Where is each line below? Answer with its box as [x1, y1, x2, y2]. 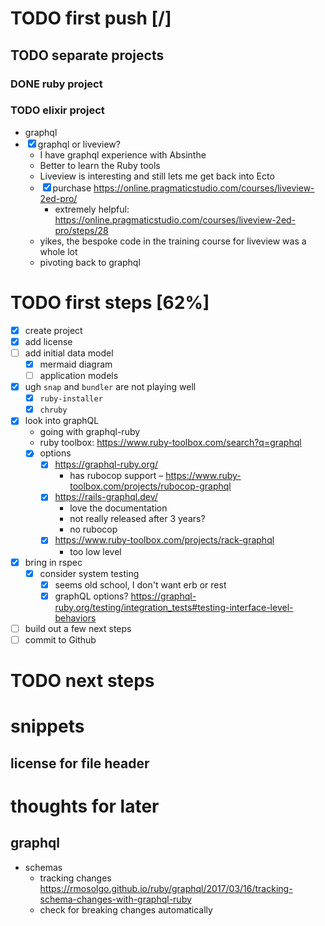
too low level [69, 545, 122, 557]
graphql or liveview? [37, 138, 121, 150]
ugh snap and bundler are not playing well [24, 381, 197, 393]
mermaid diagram [39, 358, 113, 370]
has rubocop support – [69, 470, 164, 482]
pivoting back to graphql [39, 256, 141, 268]
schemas [24, 861, 63, 873]
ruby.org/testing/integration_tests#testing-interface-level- [54, 601, 294, 613]
